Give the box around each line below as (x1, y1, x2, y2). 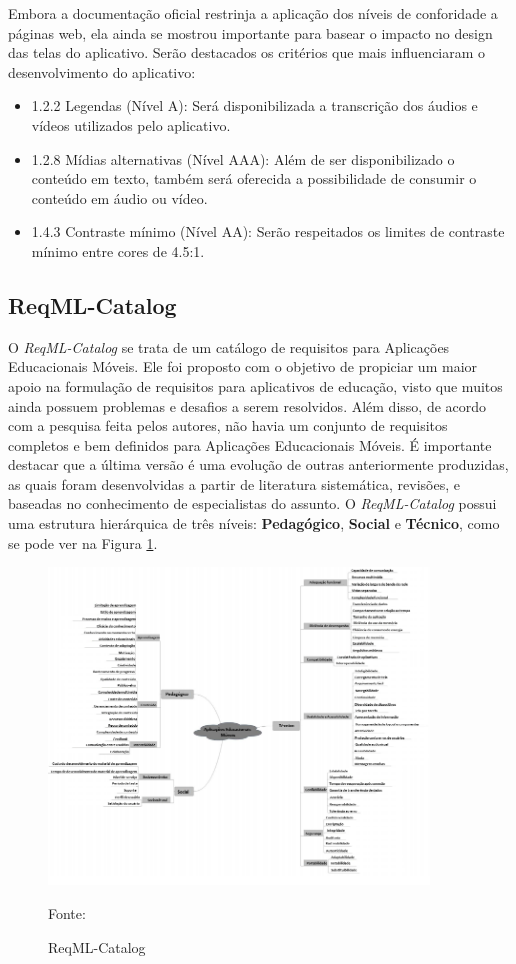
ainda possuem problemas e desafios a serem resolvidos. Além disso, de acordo (8, 395, 487, 416)
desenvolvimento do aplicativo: (8, 61, 196, 82)
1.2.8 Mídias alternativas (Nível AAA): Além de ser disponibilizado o (31, 148, 455, 169)
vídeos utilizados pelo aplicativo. (31, 114, 231, 135)
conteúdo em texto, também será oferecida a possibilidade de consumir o (31, 168, 477, 189)
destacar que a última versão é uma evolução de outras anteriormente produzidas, (8, 454, 509, 475)
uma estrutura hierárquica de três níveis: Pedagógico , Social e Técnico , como (8, 513, 500, 534)
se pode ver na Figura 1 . (8, 532, 158, 553)
